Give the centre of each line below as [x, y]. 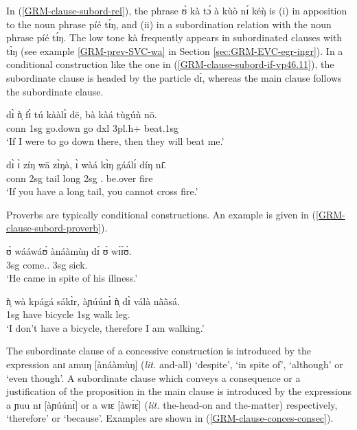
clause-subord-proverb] [54, 228]
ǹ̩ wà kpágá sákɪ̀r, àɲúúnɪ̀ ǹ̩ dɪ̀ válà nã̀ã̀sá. [93, 301]
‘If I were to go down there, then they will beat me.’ [115, 141]
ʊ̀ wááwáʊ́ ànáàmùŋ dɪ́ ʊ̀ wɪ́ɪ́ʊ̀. [69, 250]
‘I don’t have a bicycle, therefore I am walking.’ [105, 327]
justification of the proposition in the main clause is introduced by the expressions [179, 391]
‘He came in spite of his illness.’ [72, 278]
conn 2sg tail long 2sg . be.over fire [80, 178]
